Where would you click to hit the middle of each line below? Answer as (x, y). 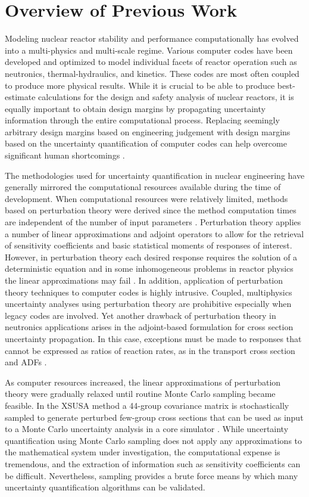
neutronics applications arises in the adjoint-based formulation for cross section (149, 327)
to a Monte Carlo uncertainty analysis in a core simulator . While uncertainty (147, 429)
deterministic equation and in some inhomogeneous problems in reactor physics (149, 268)
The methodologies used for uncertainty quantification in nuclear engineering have (155, 175)
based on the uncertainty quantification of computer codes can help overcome (146, 143)
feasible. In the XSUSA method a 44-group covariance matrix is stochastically (147, 405)
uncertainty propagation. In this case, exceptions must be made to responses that (153, 338)
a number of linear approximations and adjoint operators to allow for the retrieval (154, 233)
